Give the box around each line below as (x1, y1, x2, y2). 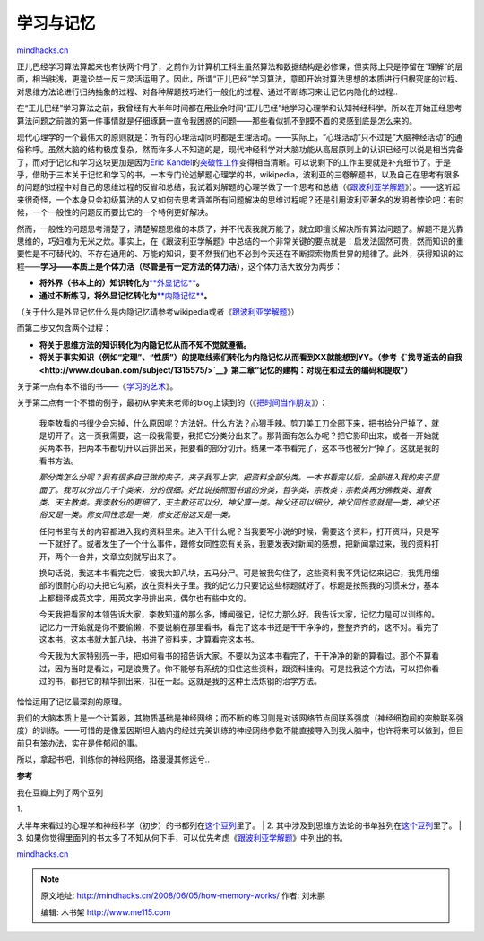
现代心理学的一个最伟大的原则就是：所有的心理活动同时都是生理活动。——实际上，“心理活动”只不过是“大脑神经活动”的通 (16, 131, 462, 142)
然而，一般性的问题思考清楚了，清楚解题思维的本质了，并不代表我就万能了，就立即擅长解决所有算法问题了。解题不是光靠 (16, 223, 464, 234)
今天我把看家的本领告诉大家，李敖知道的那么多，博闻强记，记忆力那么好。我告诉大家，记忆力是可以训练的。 (39, 609, 439, 620)
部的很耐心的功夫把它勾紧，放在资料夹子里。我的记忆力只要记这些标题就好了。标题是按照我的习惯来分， (39, 580, 424, 591)
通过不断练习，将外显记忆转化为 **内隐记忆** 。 (39, 289, 212, 300)
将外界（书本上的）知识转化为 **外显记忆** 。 (39, 278, 205, 289)
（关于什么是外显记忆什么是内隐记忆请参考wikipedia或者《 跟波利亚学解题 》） (16, 306, 299, 317)
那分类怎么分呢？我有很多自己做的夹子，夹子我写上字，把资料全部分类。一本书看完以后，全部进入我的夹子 (39, 471, 432, 483)
